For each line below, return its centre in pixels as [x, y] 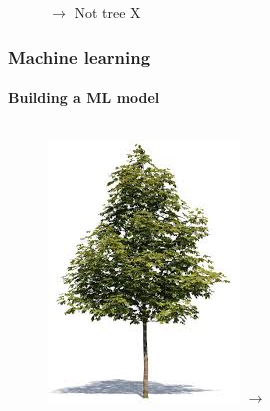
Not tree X [107, 12]
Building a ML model [84, 97]
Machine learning [79, 56]
